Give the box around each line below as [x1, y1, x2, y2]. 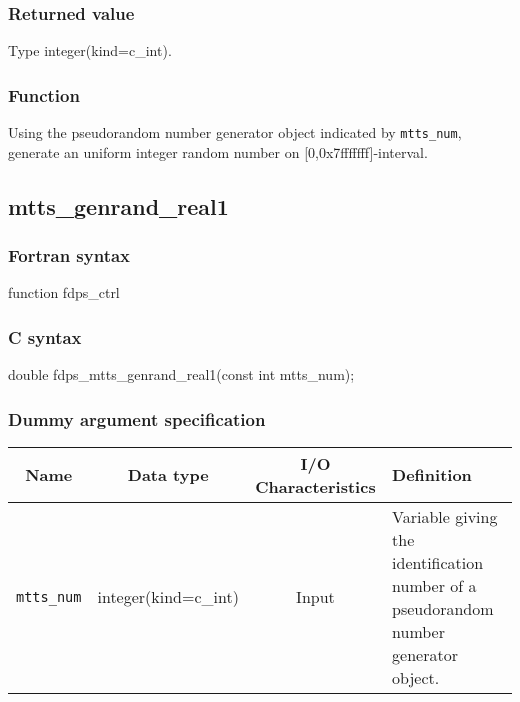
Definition [392, 463, 472, 487]
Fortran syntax [8, 242, 131, 267]
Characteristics [255, 474, 376, 498]
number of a [392, 573, 477, 597]
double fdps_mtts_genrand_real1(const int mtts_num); [8, 364, 355, 385]
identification [392, 550, 484, 574]
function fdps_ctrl [8, 282, 120, 303]
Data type [127, 463, 209, 487]
